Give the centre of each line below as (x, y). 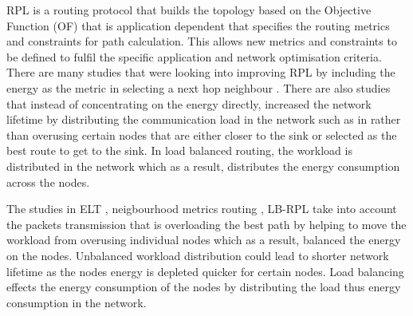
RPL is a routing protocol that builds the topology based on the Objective (189, 10)
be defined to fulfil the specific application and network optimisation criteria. (194, 56)
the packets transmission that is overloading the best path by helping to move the (206, 224)
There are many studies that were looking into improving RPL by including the (201, 72)
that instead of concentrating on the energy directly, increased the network (189, 103)
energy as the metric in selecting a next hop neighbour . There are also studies (199, 87)
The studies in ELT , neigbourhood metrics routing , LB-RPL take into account (202, 209)
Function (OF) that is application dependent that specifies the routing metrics (198, 25)
